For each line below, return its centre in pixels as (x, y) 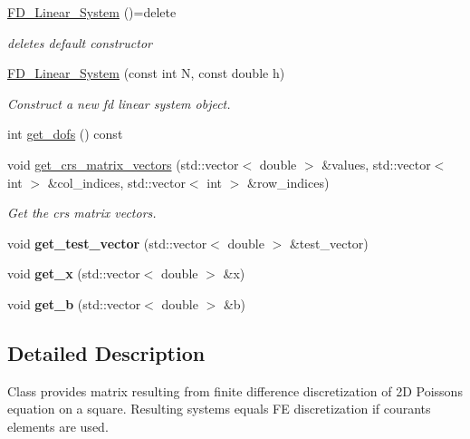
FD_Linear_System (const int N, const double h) (146, 73)
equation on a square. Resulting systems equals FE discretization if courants (219, 409)
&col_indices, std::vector (116, 182)
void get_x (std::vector (74, 273)
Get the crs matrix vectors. (82, 213)
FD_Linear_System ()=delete (92, 12)
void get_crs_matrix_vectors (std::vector (123, 164)
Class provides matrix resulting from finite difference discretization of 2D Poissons (235, 390)
